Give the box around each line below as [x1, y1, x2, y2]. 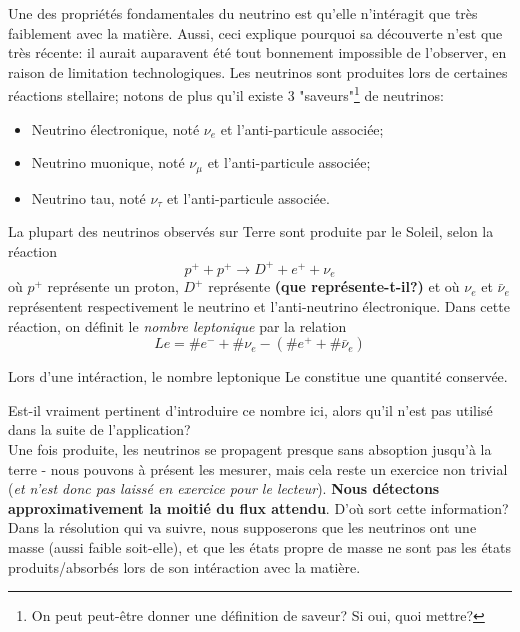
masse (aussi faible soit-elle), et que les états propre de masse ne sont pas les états [8, 536, 512, 557]
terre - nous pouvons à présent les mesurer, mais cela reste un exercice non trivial [8, 458, 508, 479]
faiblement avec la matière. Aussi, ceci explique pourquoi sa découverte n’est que [8, 22, 503, 43]
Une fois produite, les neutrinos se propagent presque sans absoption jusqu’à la [8, 438, 492, 459]
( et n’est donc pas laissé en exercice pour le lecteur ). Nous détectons [8, 478, 440, 499]
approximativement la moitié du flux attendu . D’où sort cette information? [8, 497, 509, 518]
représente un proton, [47, 276, 179, 297]
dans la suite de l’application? [8, 419, 191, 440]
